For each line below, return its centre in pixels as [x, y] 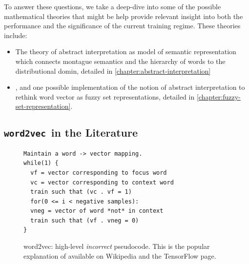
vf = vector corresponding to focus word [99, 173]
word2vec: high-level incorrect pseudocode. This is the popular [117, 246]
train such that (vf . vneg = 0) [85, 220]
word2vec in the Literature [71, 132]
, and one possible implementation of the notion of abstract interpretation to [130, 87]
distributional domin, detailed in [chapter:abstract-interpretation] [113, 71]
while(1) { [41, 163]
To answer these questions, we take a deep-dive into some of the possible [113, 6]
